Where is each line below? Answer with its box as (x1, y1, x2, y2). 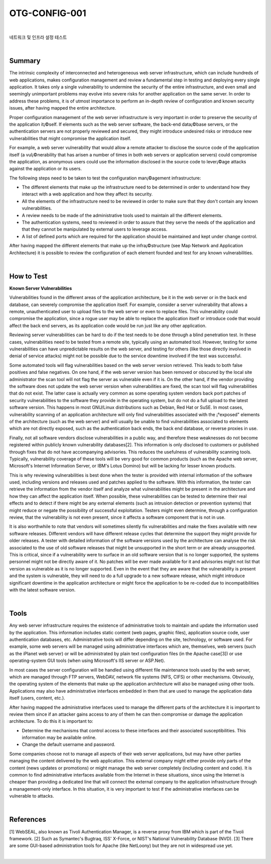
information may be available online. (22, 734, 97, 741)
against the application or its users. (9, 166, 82, 172)
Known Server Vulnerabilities (9, 285, 72, 291)
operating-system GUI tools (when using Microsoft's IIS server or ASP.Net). (9, 657, 166, 663)
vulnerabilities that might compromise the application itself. (9, 135, 131, 141)
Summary (9, 57, 41, 65)
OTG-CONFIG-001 (9, 8, 86, 19)
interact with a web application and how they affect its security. (22, 191, 153, 197)
